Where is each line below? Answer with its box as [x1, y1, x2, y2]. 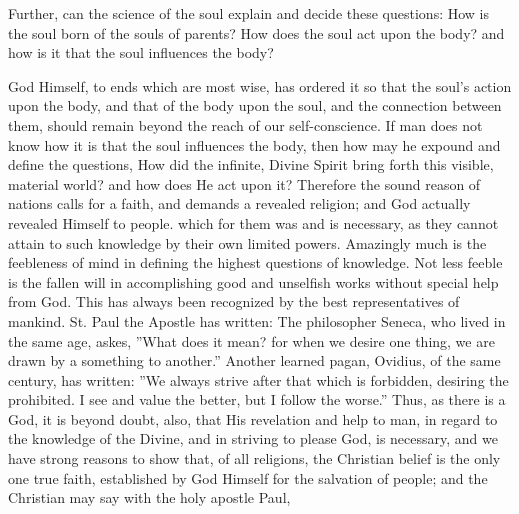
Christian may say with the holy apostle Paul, [8, 487, 291, 508]
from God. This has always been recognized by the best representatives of [8, 291, 460, 312]
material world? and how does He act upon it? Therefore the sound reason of [8, 173, 481, 194]
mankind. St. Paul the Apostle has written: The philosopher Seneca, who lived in [8, 310, 506, 331]
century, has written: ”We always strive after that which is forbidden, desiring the [8, 369, 509, 390]
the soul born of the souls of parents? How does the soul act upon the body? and [8, 22, 505, 43]
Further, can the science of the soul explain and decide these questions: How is [8, 3, 489, 23]
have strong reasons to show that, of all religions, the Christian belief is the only [8, 448, 501, 469]
